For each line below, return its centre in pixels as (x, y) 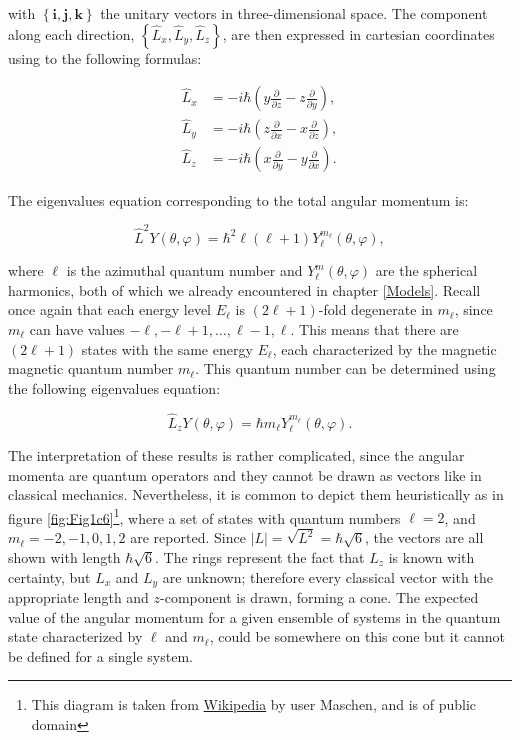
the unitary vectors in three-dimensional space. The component (294, 13)
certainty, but (49, 576)
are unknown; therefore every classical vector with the (327, 576)
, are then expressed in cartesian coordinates (358, 33)
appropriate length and (78, 596)
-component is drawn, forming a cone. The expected (319, 596)
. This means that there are (374, 329)
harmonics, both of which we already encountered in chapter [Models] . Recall (244, 289)
